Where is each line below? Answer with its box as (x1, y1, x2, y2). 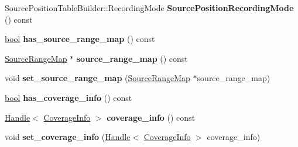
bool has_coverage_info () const (5, 91, 132, 103)
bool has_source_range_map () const (5, 33, 155, 45)
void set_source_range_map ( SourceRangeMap (5, 72, 190, 84)
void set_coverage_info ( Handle (5, 131, 131, 143)
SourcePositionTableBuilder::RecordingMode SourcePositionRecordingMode (5, 2, 294, 13)
